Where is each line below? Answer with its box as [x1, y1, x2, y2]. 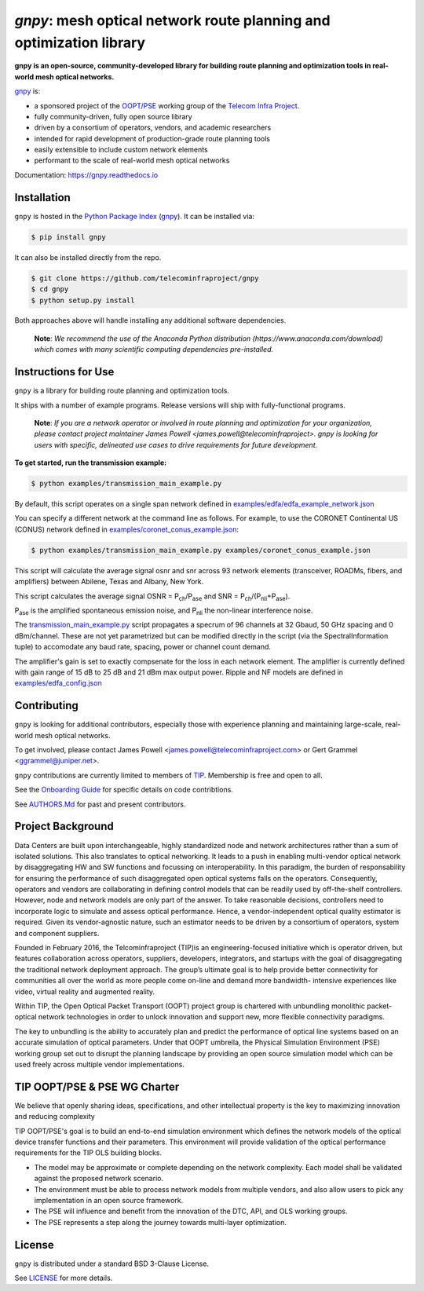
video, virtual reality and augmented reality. [14, 986, 155, 997]
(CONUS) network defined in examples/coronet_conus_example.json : [14, 525, 239, 534]
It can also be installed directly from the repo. [14, 252, 162, 262]
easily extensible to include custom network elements [34, 145, 208, 155]
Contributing [14, 699, 79, 712]
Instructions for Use [14, 365, 115, 379]
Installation [14, 191, 71, 204]
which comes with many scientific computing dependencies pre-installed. [34, 345, 274, 354]
